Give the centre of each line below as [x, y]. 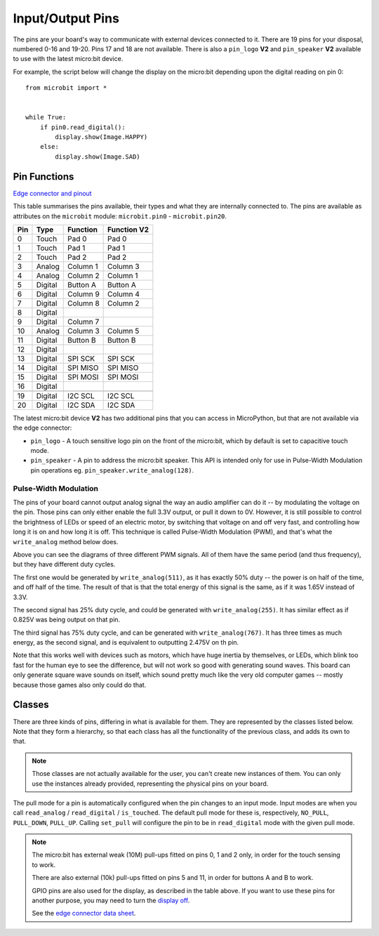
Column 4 [124, 294]
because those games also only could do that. [80, 685]
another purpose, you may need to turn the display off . [111, 901]
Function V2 [128, 230]
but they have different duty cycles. [64, 565]
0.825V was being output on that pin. [67, 620]
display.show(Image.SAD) [98, 157]
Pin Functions [44, 177]
